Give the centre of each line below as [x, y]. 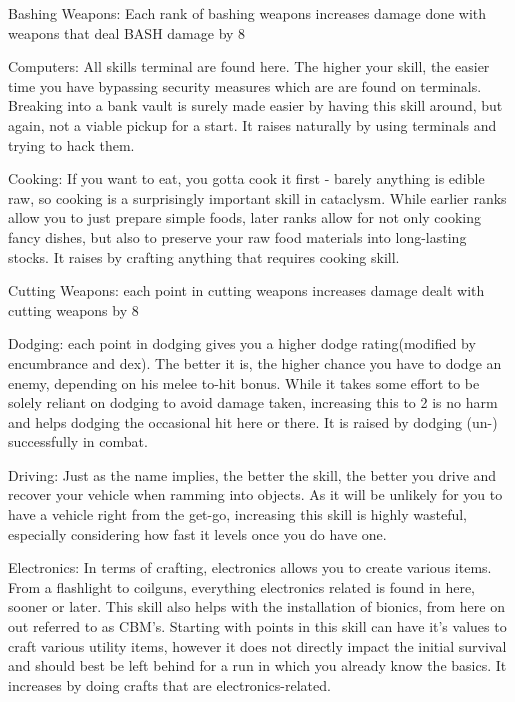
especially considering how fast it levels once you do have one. [197, 533]
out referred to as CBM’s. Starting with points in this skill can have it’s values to [257, 626]
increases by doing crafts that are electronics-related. [169, 684]
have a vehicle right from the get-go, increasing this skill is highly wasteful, [237, 514]
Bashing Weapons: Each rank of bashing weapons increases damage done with [247, 13]
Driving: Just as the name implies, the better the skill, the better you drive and [252, 474]
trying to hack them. [71, 144]
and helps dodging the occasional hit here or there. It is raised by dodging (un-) [253, 421]
